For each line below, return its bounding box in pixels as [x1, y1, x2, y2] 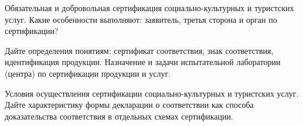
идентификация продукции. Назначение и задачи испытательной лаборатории [5, 56, 281, 68]
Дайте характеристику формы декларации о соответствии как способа [5, 98, 254, 111]
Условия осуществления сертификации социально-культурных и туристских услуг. [5, 87, 299, 99]
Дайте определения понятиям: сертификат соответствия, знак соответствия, [5, 44, 274, 56]
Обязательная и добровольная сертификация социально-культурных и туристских [5, 2, 294, 13]
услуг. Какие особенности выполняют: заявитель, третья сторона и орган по [5, 13, 277, 25]
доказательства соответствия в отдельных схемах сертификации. [5, 110, 233, 122]
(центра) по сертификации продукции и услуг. [5, 67, 171, 79]
